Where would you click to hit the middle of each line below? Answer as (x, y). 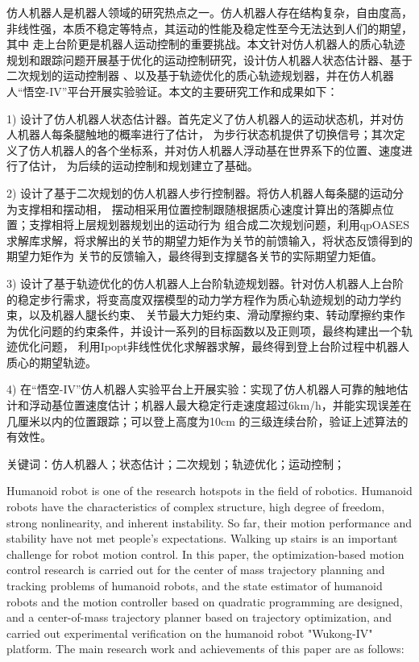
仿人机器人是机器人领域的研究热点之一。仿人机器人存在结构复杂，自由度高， (209, 12)
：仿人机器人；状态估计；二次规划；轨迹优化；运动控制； (193, 463)
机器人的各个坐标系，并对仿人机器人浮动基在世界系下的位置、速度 (226, 150)
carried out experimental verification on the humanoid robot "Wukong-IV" (190, 633)
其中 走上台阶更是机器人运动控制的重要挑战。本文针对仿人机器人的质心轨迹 (206, 44)
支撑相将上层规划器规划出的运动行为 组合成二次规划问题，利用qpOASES (219, 225)
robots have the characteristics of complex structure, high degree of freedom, (196, 507)
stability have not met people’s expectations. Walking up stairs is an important (202, 538)
